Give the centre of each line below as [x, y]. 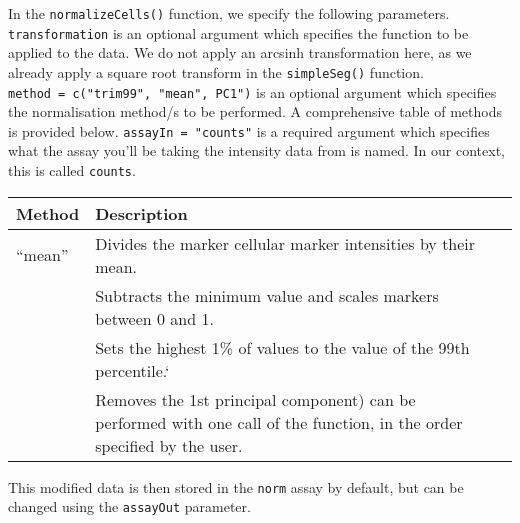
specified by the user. [169, 445]
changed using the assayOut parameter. [129, 506]
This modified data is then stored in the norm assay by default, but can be [236, 486]
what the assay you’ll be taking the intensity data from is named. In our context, [256, 150]
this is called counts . [72, 170]
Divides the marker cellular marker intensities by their [285, 243]
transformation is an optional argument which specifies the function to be [238, 32]
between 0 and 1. [154, 318]
